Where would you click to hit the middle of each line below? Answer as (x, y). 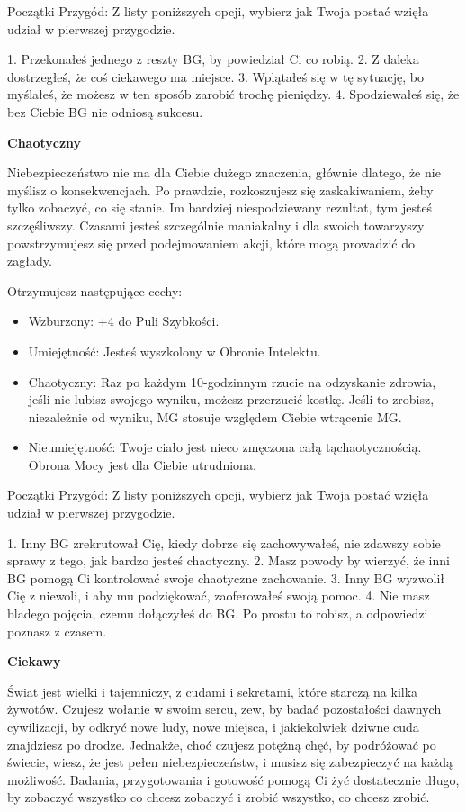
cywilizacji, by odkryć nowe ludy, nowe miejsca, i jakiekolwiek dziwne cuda (213, 726)
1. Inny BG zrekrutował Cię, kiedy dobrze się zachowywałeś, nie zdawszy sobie (224, 542)
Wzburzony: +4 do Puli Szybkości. (124, 321)
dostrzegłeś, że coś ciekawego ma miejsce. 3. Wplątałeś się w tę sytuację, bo (215, 76)
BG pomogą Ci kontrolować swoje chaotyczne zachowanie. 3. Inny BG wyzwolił (226, 577)
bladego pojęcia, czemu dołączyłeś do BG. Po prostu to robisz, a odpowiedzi (218, 614)
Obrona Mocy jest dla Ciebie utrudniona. (142, 464)
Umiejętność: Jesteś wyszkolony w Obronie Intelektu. (175, 351)
